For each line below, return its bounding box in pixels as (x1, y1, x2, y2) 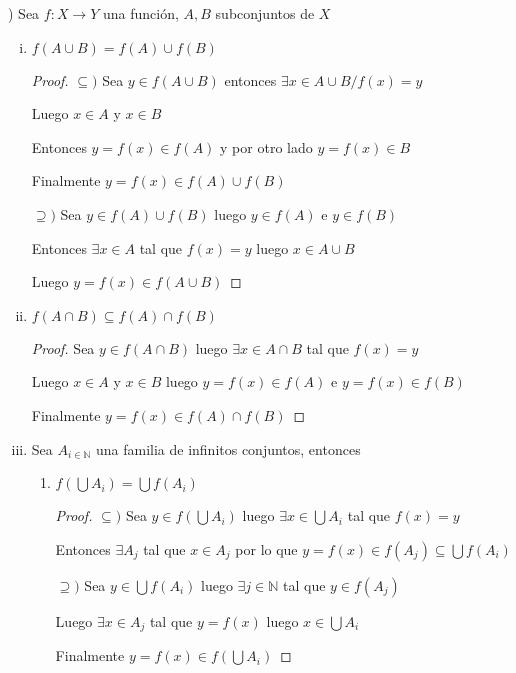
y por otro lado (220, 136, 313, 157)
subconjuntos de (215, 3, 315, 23)
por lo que (235, 538, 298, 559)
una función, (103, 3, 179, 23)
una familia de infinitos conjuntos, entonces (95, 438, 361, 459)
